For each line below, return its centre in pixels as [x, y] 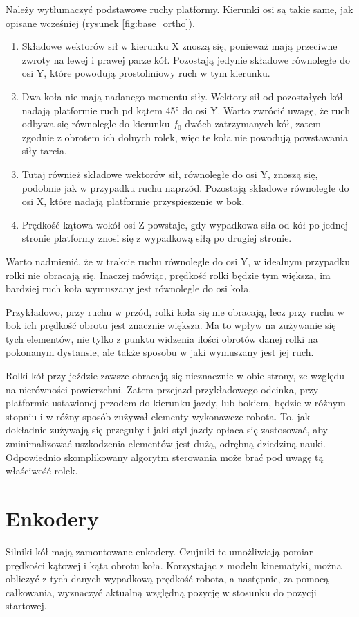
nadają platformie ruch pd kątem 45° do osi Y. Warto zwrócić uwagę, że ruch [186, 110]
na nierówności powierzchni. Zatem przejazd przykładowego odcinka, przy [162, 389]
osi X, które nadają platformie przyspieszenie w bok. [133, 201]
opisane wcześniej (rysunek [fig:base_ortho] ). [100, 23]
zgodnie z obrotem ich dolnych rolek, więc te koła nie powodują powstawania [185, 137]
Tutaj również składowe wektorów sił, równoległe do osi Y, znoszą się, [170, 173]
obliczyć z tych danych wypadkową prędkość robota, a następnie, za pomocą [167, 579]
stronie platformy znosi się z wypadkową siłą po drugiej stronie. [157, 238]
